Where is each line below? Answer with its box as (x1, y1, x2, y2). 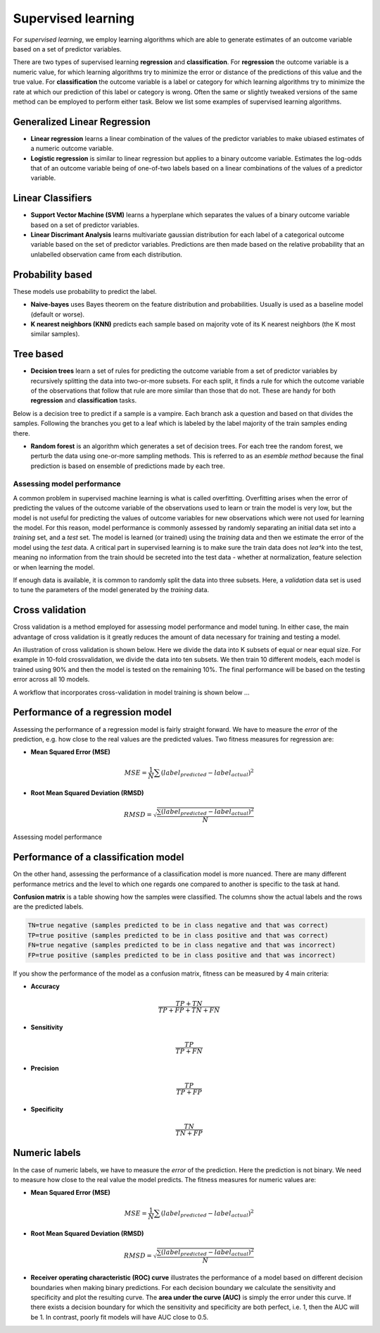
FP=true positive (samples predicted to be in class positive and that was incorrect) (27, 951, 336, 959)
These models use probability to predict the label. (13, 287, 158, 295)
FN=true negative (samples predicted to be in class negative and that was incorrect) (27, 941, 336, 950)
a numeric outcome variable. (30, 145, 114, 153)
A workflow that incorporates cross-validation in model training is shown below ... (13, 688, 250, 696)
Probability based (13, 269, 93, 281)
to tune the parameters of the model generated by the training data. (13, 586, 210, 594)
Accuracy (30, 982, 60, 990)
